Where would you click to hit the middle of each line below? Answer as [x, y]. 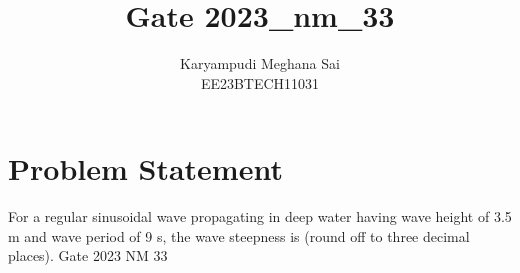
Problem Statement [145, 168]
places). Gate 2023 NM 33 [88, 255]
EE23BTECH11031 [260, 82]
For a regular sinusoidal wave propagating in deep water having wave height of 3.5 [260, 216]
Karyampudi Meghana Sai [260, 63]
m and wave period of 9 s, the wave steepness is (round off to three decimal [239, 235]
